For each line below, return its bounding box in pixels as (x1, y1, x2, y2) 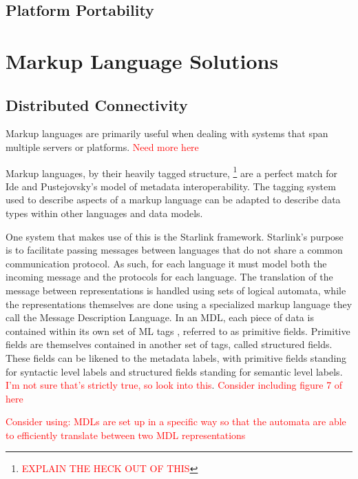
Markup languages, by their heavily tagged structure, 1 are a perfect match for (6, 163, 337, 180)
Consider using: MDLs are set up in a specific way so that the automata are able (6, 414, 346, 429)
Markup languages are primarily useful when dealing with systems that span (6, 126, 328, 141)
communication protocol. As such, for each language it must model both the (6, 256, 327, 270)
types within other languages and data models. (6, 205, 203, 220)
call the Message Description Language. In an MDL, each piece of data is (6, 310, 314, 325)
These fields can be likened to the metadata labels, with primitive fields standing (6, 350, 347, 365)
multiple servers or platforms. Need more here (6, 139, 199, 154)
